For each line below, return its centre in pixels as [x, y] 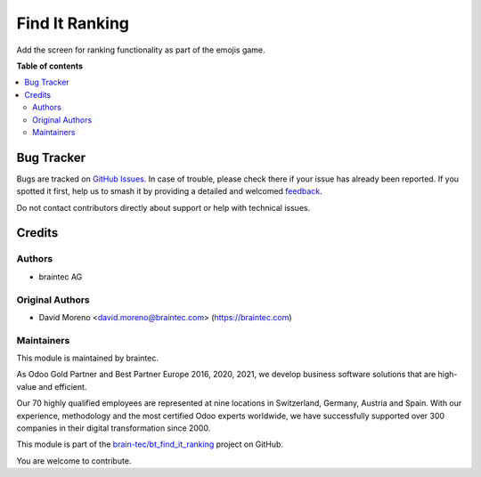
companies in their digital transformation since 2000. [114, 428]
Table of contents [50, 66]
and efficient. [63, 386]
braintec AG [61, 277]
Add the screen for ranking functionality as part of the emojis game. [141, 50]
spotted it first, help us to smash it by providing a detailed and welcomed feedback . [169, 191]
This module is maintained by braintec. [88, 358]
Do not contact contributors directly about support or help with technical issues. [163, 207]
